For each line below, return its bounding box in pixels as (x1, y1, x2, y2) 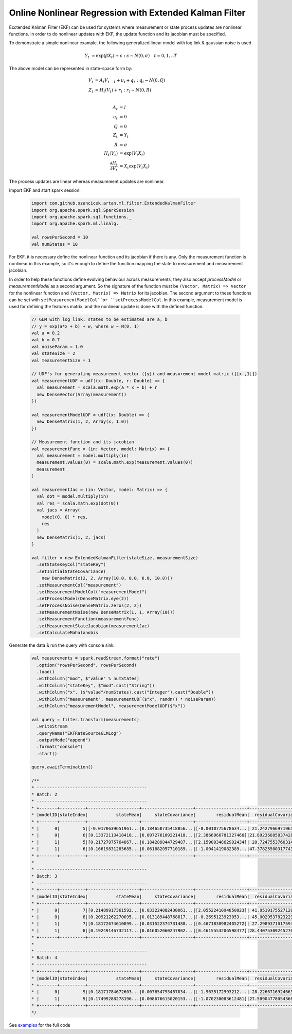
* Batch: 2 (31, 792, 57, 798)
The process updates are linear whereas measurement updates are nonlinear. (9, 178, 165, 184)
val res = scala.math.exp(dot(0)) (36, 500, 119, 506)
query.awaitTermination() (31, 764, 93, 770)
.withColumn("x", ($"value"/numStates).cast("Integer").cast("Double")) (36, 689, 214, 695)
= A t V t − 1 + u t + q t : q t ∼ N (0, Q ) (95, 78, 165, 85)
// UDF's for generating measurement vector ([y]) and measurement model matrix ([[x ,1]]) (31, 371, 257, 377)
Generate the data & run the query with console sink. (9, 642, 115, 648)
